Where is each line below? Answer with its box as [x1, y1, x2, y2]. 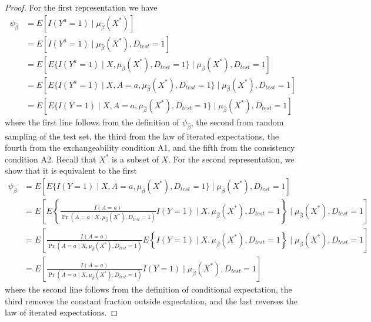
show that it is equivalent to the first [5, 164, 138, 177]
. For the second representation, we [168, 152, 295, 165]
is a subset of [111, 152, 159, 165]
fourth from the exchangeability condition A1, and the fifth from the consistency [5, 141, 295, 154]
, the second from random [190, 115, 284, 128]
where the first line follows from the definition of [5, 115, 179, 128]
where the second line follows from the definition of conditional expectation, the [5, 283, 292, 295]
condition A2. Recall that [5, 152, 96, 165]
